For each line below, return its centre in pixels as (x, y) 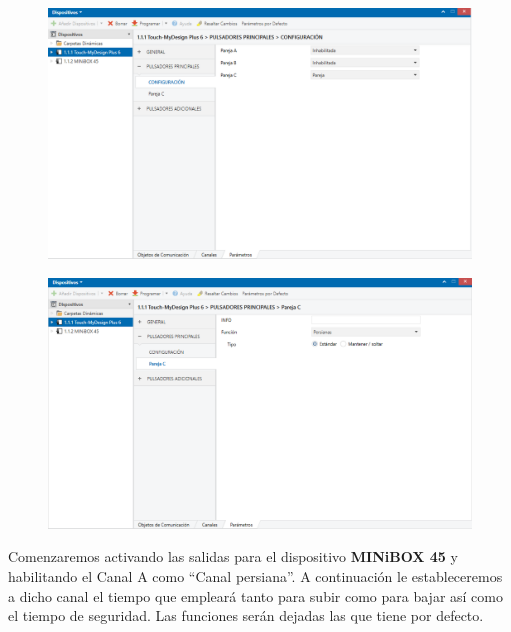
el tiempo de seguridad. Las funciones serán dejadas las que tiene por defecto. (246, 615)
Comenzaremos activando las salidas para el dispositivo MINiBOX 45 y (233, 556)
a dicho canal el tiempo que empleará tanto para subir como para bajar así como (255, 595)
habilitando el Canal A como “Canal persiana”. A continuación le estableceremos (255, 576)
